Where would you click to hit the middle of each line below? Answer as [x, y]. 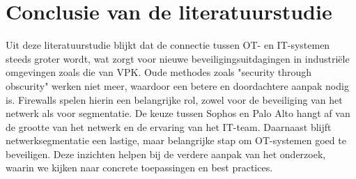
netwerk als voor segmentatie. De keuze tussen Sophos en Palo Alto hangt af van [178, 113]
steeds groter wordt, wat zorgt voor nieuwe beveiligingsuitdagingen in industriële [178, 58]
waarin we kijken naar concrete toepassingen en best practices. [139, 168]
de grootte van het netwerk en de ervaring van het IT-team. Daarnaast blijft [169, 126]
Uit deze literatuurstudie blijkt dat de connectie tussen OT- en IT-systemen [168, 45]
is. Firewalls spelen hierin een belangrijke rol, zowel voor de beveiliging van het [174, 99]
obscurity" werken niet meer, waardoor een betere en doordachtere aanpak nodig [177, 85]
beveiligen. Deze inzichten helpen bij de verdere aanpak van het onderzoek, [166, 154]
